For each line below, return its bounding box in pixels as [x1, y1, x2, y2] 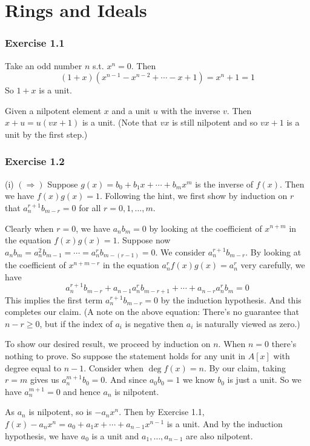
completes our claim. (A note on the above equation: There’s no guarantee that [5, 305, 299, 318]
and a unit [111, 104, 151, 117]
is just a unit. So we [227, 373, 302, 386]
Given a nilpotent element [5, 104, 102, 117]
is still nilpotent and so [172, 116, 258, 129]
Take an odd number [5, 59, 82, 72]
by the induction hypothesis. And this [160, 293, 302, 306]
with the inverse [160, 104, 220, 117]
